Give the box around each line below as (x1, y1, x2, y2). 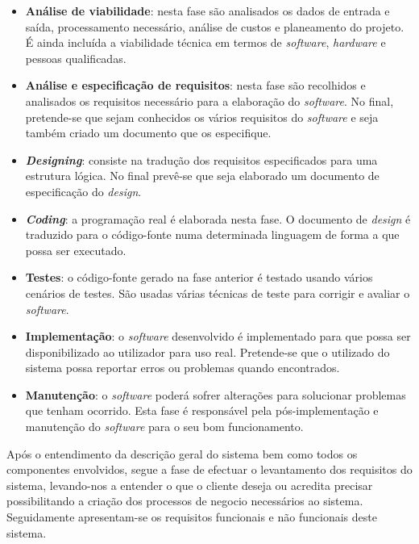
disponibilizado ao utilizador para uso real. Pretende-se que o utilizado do (25, 343, 390, 360)
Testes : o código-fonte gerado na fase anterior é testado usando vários (25, 269, 373, 286)
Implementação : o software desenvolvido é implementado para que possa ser (25, 328, 411, 345)
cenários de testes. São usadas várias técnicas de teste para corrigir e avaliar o (25, 284, 410, 301)
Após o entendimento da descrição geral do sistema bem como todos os (6, 445, 358, 462)
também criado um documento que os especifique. (25, 124, 272, 141)
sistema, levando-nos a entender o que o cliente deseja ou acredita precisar (6, 476, 373, 493)
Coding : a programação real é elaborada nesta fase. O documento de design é (25, 210, 411, 227)
